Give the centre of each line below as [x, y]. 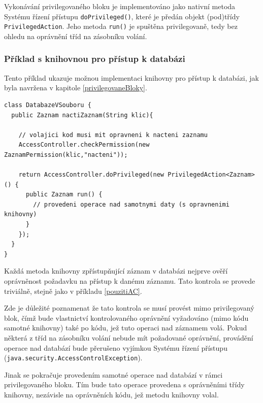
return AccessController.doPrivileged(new [91, 175]
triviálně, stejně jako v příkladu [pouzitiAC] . [73, 291]
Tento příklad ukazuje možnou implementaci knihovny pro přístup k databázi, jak [131, 77]
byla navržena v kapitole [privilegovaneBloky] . [76, 88]
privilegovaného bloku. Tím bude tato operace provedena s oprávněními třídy [124, 384]
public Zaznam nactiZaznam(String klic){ [82, 115]
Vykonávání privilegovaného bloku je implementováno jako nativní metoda [120, 6]
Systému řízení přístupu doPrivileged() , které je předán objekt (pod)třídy [122, 16]
